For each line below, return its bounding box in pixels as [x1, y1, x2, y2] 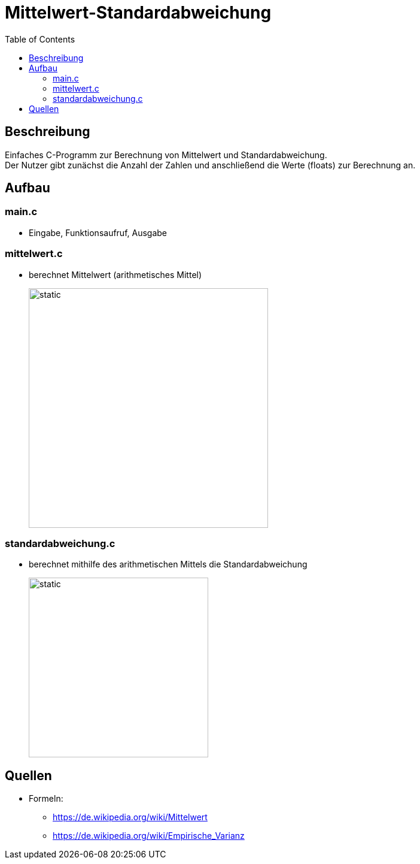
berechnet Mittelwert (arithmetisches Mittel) [29, 269, 202, 280]
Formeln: [29, 793, 63, 804]
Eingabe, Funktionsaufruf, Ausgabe [29, 227, 168, 238]
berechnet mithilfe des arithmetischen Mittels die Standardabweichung [29, 559, 308, 570]
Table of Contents [5, 34, 75, 44]
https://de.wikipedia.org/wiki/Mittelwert [53, 812, 208, 823]
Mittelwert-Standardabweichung [5, 2, 272, 23]
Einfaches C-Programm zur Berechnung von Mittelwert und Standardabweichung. [5, 149, 327, 160]
